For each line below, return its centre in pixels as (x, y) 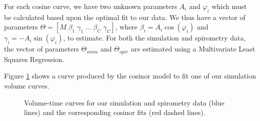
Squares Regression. (34, 59)
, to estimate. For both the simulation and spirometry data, (154, 38)
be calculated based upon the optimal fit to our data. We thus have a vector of (125, 17)
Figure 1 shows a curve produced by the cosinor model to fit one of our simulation (130, 76)
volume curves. (27, 86)
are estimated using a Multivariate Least (193, 49)
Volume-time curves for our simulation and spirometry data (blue (124, 102)
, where (126, 27)
